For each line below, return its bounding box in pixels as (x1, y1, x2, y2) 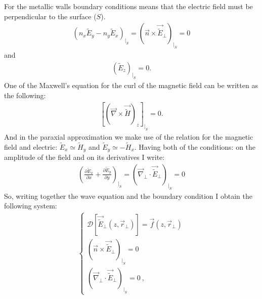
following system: (4, 200, 57, 211)
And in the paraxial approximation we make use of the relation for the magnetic (4, 131, 253, 142)
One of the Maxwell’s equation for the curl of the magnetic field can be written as (4, 80, 258, 91)
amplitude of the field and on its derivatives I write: (4, 152, 165, 162)
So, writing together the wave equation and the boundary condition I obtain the (4, 190, 252, 201)
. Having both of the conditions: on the (134, 141, 256, 152)
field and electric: (4, 141, 58, 152)
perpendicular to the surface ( (4, 11, 97, 21)
